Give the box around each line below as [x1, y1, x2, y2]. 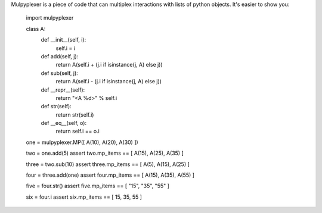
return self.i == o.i [55, 128, 100, 135]
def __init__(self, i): [41, 36, 86, 43]
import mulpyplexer [26, 14, 74, 21]
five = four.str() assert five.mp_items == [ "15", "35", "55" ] [26, 182, 170, 190]
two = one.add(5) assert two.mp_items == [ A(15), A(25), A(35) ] [26, 149, 184, 157]
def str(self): [41, 103, 72, 110]
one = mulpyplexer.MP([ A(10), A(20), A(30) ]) [26, 139, 138, 146]
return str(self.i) [55, 111, 94, 118]
